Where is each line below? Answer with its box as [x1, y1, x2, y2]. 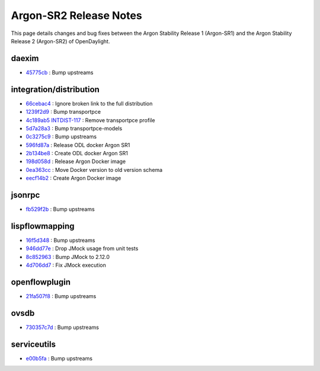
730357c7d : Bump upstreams [25, 324, 99, 331]
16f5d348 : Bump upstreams [25, 237, 95, 244]
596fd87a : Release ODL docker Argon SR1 [25, 141, 130, 148]
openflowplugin [11, 277, 71, 287]
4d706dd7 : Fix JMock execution [25, 261, 106, 269]
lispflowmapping [11, 221, 75, 231]
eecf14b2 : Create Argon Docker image [25, 175, 121, 182]
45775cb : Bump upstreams [25, 69, 94, 76]
